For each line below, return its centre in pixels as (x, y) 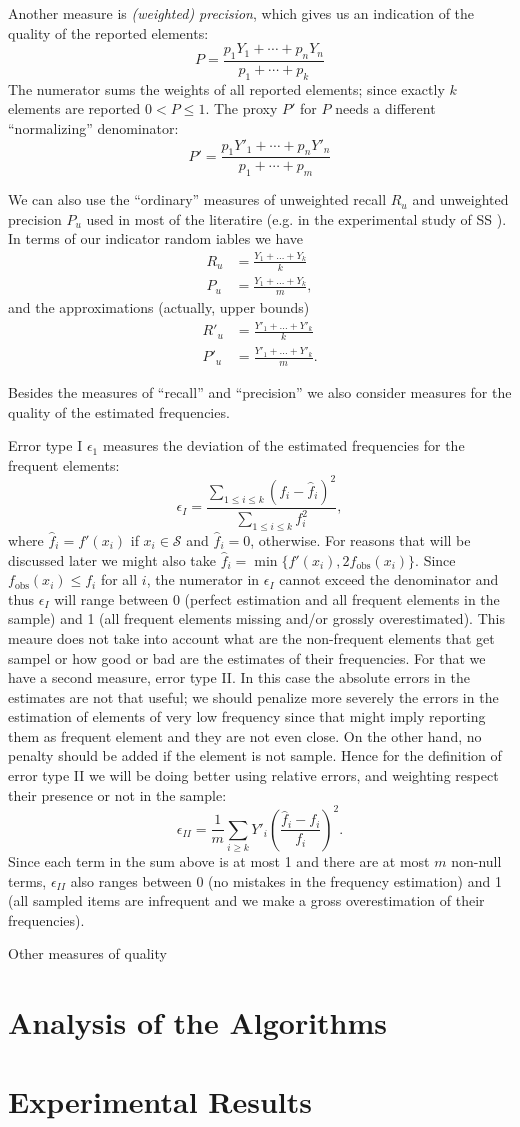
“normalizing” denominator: (93, 128)
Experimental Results (160, 1100)
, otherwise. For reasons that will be (360, 539)
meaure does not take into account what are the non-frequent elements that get (251, 637)
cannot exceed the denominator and (389, 579)
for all (119, 579)
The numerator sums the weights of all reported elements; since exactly (226, 88)
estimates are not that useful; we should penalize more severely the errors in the (253, 696)
